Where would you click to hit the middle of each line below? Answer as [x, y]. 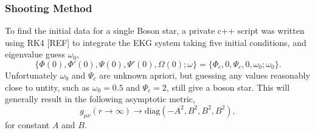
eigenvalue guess [35, 54]
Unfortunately [31, 75]
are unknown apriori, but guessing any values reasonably [205, 75]
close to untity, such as [47, 87]
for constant [27, 124]
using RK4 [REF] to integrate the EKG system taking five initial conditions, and [156, 42]
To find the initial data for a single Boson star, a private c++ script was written [155, 31]
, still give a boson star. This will [228, 87]
